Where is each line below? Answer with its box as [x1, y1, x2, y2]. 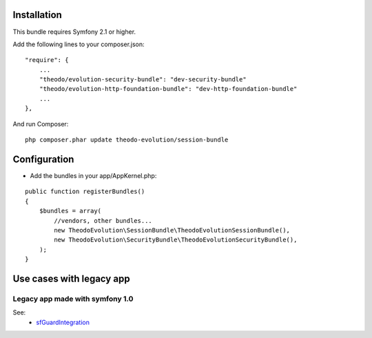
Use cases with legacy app [12, 272, 130, 284]
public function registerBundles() [25, 188, 145, 196]
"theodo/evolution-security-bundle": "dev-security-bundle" [39, 76, 247, 83]
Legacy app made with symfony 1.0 [12, 294, 134, 304]
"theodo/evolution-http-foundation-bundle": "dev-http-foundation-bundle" [39, 85, 298, 93]
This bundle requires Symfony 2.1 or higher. [12, 28, 136, 36]
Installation [12, 9, 62, 21]
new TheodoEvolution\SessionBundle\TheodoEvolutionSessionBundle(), [54, 226, 291, 234]
